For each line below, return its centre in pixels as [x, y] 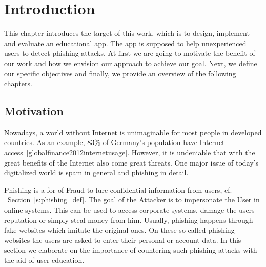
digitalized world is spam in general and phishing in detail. [96, 172]
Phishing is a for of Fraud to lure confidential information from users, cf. [118, 189]
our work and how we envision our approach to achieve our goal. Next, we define [131, 63]
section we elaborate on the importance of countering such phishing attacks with [131, 250]
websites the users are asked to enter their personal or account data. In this [123, 240]
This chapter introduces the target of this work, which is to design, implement [127, 33]
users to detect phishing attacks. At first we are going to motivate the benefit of [130, 53]
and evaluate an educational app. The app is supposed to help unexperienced [125, 43]
